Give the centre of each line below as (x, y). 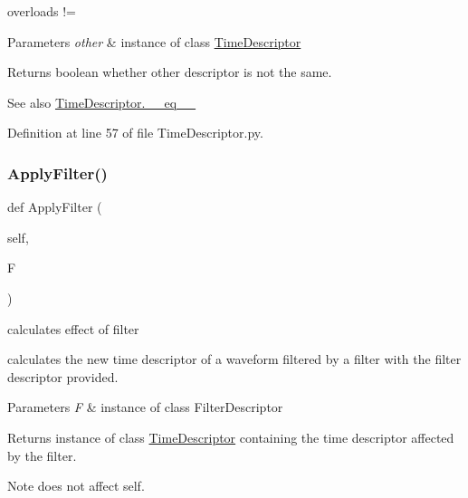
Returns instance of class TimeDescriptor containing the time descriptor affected (231, 437)
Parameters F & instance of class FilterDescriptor (145, 407)
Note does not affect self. (76, 486)
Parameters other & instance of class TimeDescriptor (154, 41)
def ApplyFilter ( (55, 207)
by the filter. (42, 455)
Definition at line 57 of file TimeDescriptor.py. (135, 133)
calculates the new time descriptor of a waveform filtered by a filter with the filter (234, 359)
